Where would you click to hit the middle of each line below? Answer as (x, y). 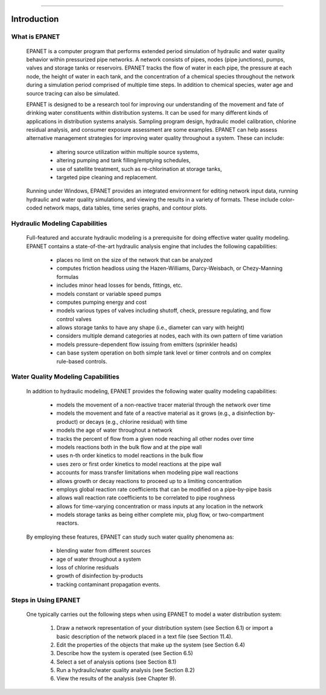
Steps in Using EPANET (46, 600)
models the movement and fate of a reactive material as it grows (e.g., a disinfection (161, 413)
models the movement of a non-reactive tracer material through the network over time (164, 405)
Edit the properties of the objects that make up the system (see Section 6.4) (151, 645)
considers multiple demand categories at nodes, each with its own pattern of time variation (170, 336)
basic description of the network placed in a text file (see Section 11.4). (145, 636)
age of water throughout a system (99, 559)
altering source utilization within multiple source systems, (128, 152)
